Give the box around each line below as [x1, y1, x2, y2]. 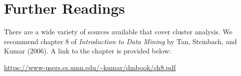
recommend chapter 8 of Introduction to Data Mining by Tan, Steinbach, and [4, 36, 237, 46]
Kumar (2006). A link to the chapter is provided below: [4, 46, 171, 56]
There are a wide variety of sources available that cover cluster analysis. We [4, 26, 233, 37]
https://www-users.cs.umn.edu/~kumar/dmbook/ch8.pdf [4, 62, 176, 72]
